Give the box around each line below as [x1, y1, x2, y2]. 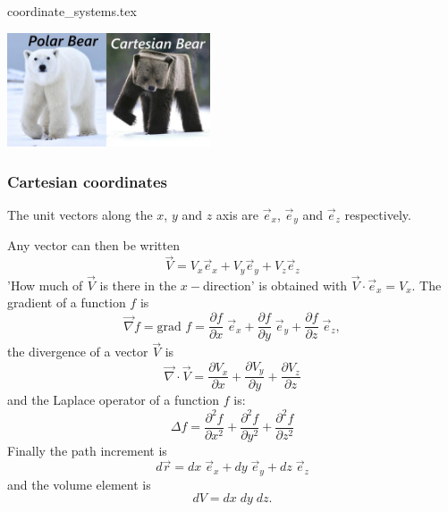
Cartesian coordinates [7, 170, 168, 192]
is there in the [99, 275, 177, 294]
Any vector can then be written [7, 236, 180, 255]
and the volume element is [7, 474, 151, 493]
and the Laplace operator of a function [7, 390, 220, 409]
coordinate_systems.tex [7, 2, 137, 20]
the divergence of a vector [7, 342, 148, 361]
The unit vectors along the [7, 205, 153, 223]
